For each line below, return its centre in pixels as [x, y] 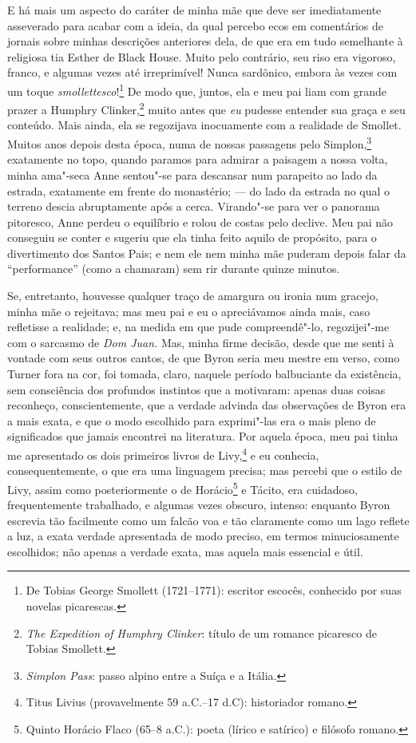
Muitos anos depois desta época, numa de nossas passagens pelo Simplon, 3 [190, 142]
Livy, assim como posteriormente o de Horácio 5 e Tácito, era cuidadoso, [182, 488]
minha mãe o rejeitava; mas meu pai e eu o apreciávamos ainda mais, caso [189, 311]
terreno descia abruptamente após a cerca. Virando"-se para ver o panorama [194, 206]
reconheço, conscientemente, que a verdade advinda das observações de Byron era [207, 405]
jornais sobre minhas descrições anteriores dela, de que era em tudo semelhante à [205, 41]
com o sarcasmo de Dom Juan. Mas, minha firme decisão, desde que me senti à [201, 342]
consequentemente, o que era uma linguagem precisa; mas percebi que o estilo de [205, 470]
